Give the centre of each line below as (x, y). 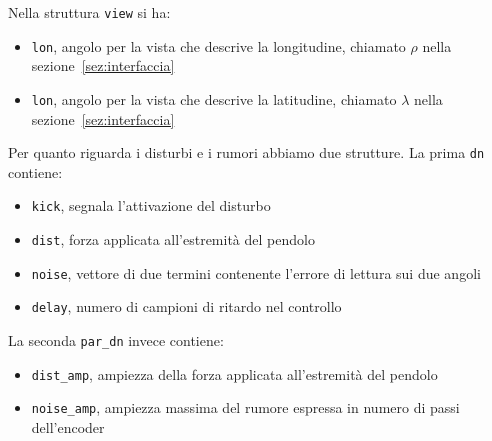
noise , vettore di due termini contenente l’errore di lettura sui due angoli (256, 272)
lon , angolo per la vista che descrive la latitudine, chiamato (214, 98)
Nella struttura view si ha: (89, 12)
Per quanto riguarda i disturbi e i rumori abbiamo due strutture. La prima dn (246, 152)
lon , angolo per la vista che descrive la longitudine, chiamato (218, 45)
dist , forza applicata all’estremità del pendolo (173, 239)
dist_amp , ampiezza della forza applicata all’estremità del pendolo (234, 373)
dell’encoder (68, 427)
